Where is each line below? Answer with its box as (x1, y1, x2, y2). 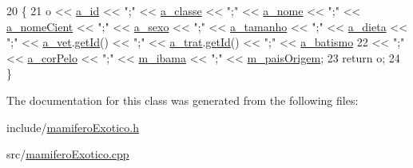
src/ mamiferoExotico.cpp (6, 146, 129, 162)
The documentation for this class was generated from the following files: (6, 91, 359, 108)
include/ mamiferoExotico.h (6, 118, 139, 135)
